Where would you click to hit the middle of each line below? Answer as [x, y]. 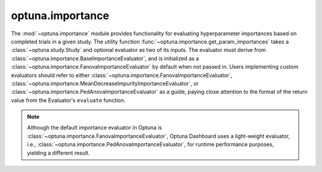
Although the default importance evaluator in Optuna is [95, 128]
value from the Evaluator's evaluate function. [68, 100]
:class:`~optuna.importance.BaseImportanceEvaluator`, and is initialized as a [105, 58]
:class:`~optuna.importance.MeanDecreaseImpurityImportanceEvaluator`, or [105, 83]
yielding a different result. [58, 153]
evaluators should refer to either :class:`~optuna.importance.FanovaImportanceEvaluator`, [122, 75]
